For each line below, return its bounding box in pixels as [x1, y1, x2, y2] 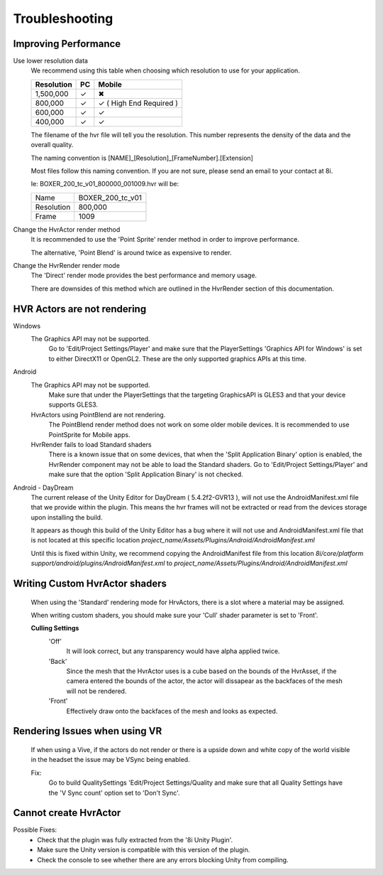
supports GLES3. [48, 400, 99, 409]
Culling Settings [30, 624, 79, 633]
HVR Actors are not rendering [13, 303, 147, 315]
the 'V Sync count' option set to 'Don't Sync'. [48, 788, 180, 797]
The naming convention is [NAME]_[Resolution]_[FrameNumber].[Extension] [30, 154, 253, 162]
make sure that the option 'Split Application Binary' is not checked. [48, 470, 243, 479]
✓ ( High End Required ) [98, 98, 179, 108]
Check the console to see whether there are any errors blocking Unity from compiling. [37, 855, 289, 864]
